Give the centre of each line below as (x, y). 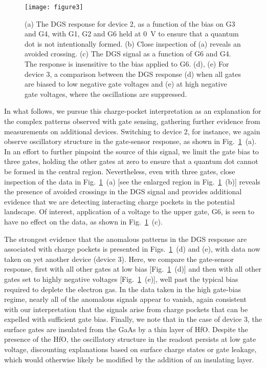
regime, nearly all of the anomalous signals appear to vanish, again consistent (125, 299)
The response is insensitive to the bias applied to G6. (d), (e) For (127, 64)
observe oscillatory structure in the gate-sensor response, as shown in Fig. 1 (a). (130, 141)
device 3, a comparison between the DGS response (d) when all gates (133, 74)
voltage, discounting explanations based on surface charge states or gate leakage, (130, 349)
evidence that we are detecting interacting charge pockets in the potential (119, 201)
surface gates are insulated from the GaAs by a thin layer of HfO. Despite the (126, 329)
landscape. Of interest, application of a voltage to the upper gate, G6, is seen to (129, 211)
